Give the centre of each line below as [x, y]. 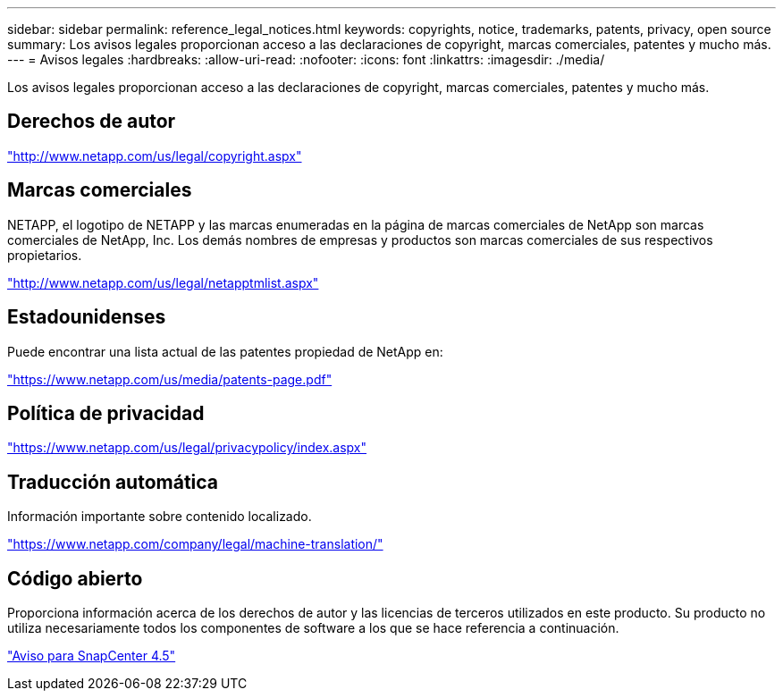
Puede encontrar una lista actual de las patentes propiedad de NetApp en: [225, 351]
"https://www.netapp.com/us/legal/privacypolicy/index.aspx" [187, 448]
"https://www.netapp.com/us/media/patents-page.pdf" [170, 379]
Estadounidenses [87, 317]
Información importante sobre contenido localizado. [160, 517]
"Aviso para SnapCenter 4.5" [92, 656]
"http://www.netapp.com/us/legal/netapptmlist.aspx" [163, 282]
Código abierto [75, 578]
